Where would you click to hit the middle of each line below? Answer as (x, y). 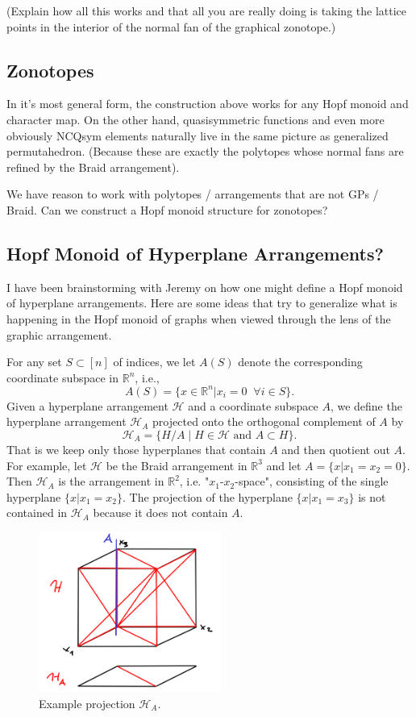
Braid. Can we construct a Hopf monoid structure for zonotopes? (167, 209)
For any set (34, 362)
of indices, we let (154, 362)
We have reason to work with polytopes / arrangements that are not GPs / (193, 194)
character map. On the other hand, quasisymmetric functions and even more (196, 119)
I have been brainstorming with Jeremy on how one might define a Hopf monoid (205, 287)
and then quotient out (336, 449)
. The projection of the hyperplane (208, 496)
